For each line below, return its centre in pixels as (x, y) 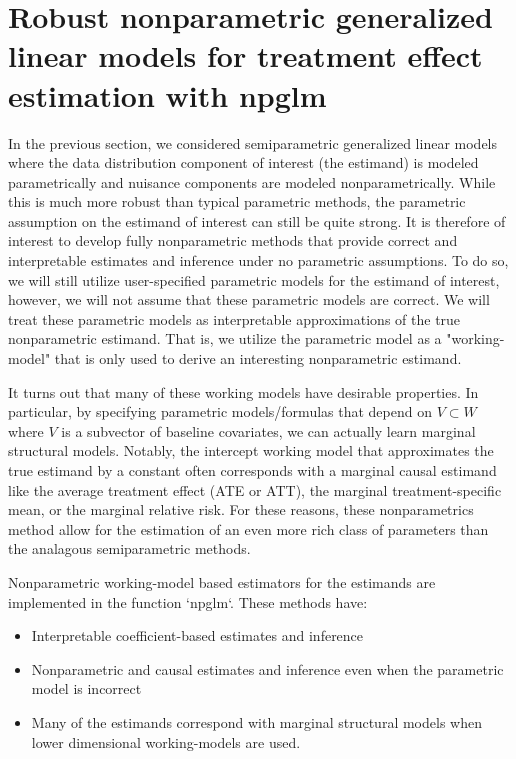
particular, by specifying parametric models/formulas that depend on (220, 411)
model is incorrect (86, 688)
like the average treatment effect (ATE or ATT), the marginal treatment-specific (255, 489)
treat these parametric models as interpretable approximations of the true (234, 318)
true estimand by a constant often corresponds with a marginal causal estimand (252, 470)
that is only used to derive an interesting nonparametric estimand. (258, 358)
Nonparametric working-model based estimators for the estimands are (222, 581)
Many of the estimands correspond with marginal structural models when (256, 721)
